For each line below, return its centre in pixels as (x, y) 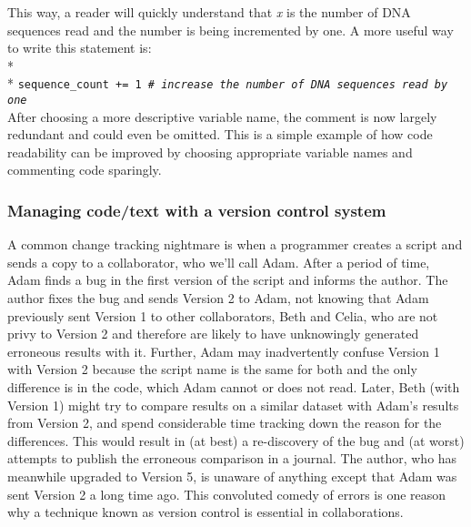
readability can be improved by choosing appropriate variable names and (210, 152)
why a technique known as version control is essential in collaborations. (205, 512)
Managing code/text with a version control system (197, 210)
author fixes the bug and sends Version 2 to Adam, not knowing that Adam (218, 298)
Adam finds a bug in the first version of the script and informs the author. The (228, 280)
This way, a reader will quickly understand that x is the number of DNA (209, 12)
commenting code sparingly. (85, 170)
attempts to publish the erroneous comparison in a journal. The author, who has (232, 458)
